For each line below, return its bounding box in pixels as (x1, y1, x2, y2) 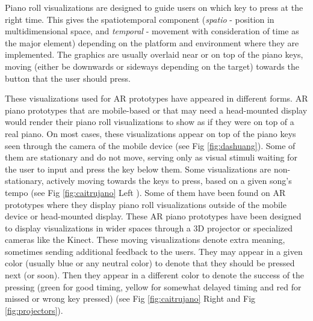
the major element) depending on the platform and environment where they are (5, 36, 299, 49)
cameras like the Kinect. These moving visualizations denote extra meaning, (5, 233, 285, 246)
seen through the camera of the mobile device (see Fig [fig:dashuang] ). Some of (5, 139, 296, 151)
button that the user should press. (5, 72, 131, 84)
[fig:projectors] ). (5, 304, 63, 316)
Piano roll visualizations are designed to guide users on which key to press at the (5, 1, 303, 13)
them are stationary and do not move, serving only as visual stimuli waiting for (5, 151, 297, 164)
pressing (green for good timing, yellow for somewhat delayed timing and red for (5, 280, 302, 293)
